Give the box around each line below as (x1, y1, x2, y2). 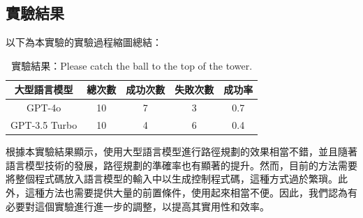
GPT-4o (26, 100, 61, 115)
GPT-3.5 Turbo (10, 118, 77, 132)
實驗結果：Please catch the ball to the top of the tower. (11, 58, 253, 72)
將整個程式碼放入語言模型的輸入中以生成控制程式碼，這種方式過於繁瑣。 (6, 171, 338, 186)
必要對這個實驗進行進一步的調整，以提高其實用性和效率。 (6, 198, 269, 213)
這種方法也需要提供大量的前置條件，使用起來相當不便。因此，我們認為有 (24, 185, 357, 199)
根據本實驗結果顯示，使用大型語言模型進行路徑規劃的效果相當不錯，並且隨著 (6, 144, 357, 159)
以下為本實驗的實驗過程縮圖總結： (6, 35, 162, 49)
